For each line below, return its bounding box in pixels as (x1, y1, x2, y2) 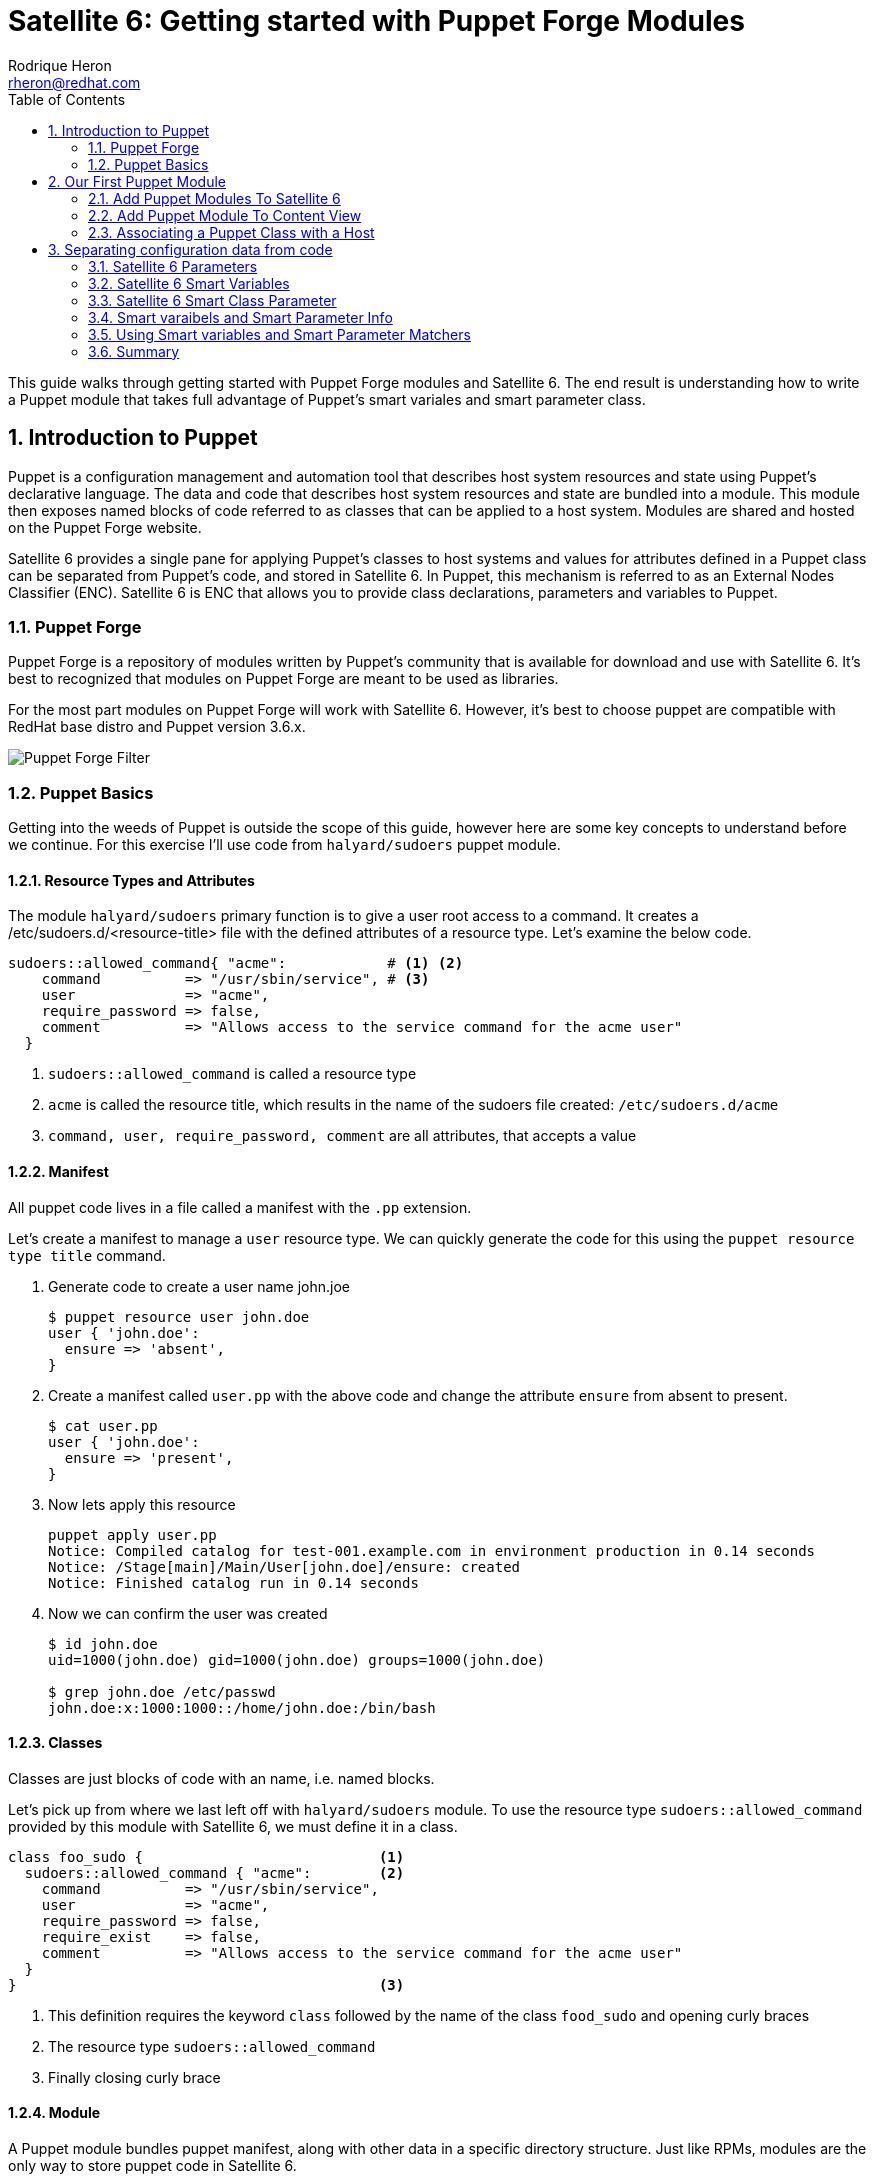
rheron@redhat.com (8, 73, 141, 91)
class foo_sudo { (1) (8, 1848, 405, 1865)
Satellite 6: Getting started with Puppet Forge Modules (8, 4, 745, 38)
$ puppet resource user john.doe (48, 1308, 310, 1325)
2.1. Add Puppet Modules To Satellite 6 (88, 189, 341, 207)
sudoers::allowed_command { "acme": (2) (24, 1864, 405, 1881)
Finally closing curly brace (48, 2068, 221, 2086)
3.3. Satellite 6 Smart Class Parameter (88, 291, 337, 309)
